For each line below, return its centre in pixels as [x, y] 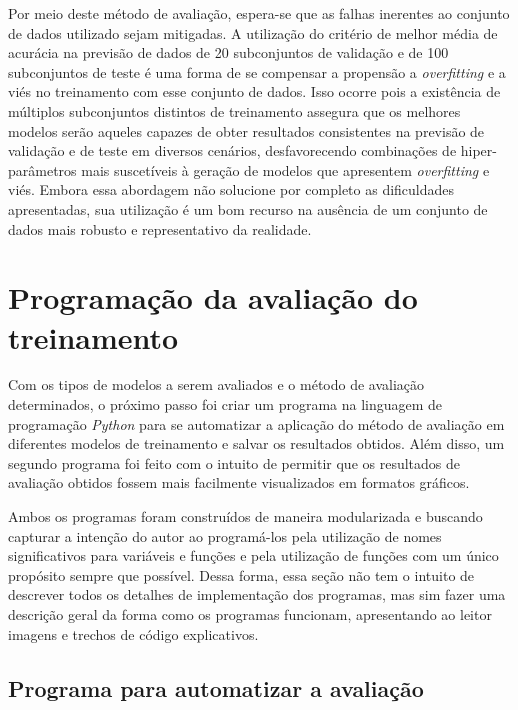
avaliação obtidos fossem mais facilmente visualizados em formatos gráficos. [239, 482]
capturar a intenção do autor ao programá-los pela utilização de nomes [225, 535]
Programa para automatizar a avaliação [216, 687]
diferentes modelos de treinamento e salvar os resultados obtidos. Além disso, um [256, 443]
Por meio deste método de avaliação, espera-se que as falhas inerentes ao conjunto [259, 13]
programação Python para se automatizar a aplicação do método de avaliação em [256, 423]
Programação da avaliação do [213, 297]
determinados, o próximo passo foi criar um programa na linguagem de [225, 404]
